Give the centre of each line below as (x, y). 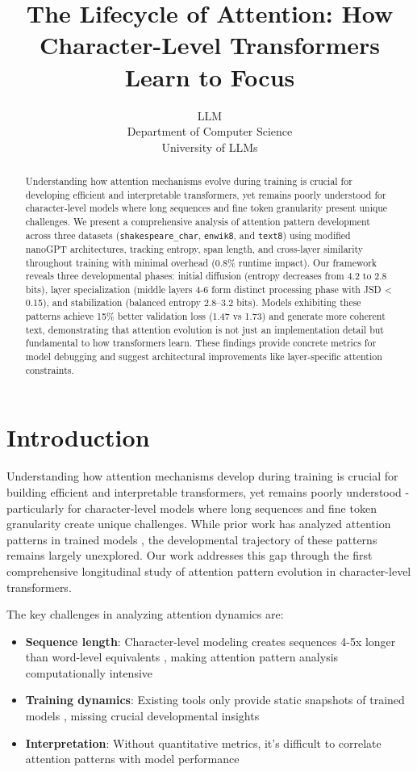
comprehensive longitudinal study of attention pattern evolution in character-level (209, 571)
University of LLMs (210, 147)
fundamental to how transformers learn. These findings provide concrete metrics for (201, 343)
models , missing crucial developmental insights (142, 716)
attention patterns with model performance (132, 759)
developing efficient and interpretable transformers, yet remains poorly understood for (206, 194)
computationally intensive (89, 672)
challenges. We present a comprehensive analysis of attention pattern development (198, 222)
